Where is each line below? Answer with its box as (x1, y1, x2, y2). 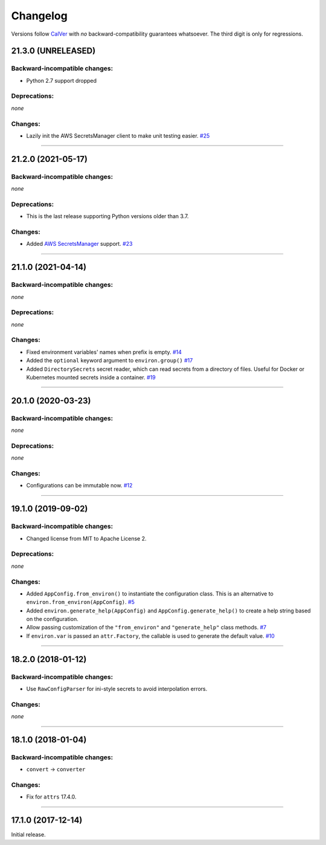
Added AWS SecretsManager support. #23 (26, 240, 133, 248)
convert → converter (26, 766, 86, 773)
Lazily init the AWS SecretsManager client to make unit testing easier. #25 (26, 132, 210, 139)
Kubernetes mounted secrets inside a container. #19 (26, 374, 156, 381)
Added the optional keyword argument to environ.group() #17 (26, 357, 193, 364)
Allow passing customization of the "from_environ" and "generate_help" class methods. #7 (26, 624, 267, 631)
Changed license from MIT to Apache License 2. (26, 535, 147, 542)
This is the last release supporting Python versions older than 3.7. (26, 213, 189, 220)
